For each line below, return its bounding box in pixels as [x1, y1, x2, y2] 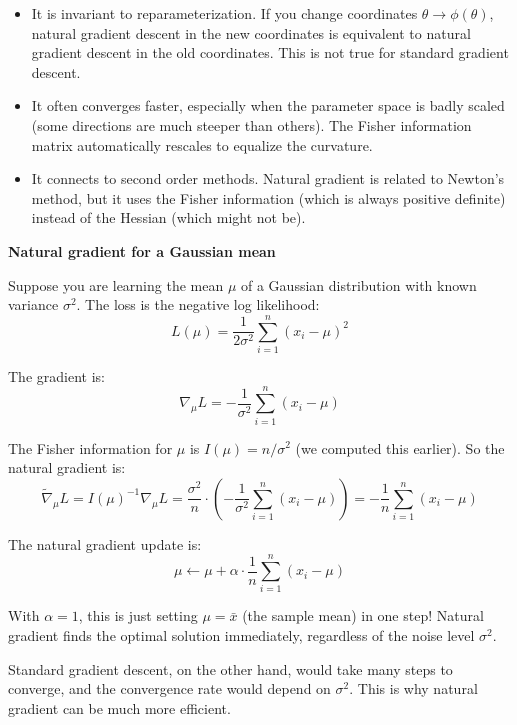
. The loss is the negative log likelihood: [76, 294, 320, 315]
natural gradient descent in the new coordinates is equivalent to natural [31, 22, 471, 43]
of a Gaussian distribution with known [241, 274, 477, 295]
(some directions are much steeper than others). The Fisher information [31, 114, 472, 135]
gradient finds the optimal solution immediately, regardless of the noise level [8, 625, 475, 646]
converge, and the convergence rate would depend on [8, 678, 331, 699]
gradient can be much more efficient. [8, 697, 231, 718]
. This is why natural [349, 678, 478, 699]
